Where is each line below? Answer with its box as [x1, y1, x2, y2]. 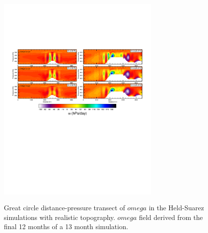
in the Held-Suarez [149, 203, 204, 213]
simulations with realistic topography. [4, 212, 116, 222]
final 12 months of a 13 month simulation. [4, 221, 128, 232]
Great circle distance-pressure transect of [4, 203, 125, 213]
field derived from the [139, 212, 203, 222]
